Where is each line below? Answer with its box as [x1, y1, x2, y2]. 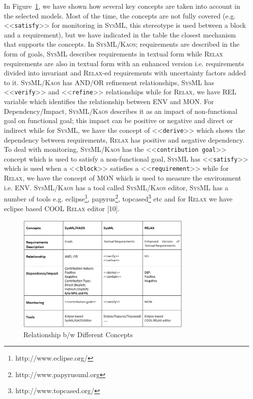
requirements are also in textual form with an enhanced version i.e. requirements [4, 58, 244, 68]
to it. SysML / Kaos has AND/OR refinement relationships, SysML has [4, 77, 215, 87]
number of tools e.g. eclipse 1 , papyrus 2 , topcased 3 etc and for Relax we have [4, 192, 233, 203]
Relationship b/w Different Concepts [23, 329, 133, 339]
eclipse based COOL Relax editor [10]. [4, 203, 120, 213]
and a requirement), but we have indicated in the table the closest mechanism [4, 29, 236, 39]
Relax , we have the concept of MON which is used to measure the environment [4, 173, 241, 183]
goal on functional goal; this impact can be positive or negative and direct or [4, 115, 233, 126]
